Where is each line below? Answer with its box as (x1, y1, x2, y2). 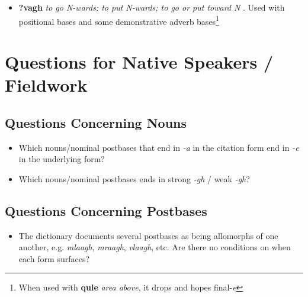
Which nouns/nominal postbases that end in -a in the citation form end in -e (18, 141, 299, 153)
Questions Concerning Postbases (5, 201, 207, 219)
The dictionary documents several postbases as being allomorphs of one (18, 229, 278, 241)
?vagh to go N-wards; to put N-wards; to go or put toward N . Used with (18, 1, 285, 13)
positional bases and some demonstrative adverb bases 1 (18, 13, 219, 27)
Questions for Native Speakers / (5, 50, 273, 74)
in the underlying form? (18, 153, 105, 165)
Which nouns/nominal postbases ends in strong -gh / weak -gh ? (18, 172, 250, 185)
